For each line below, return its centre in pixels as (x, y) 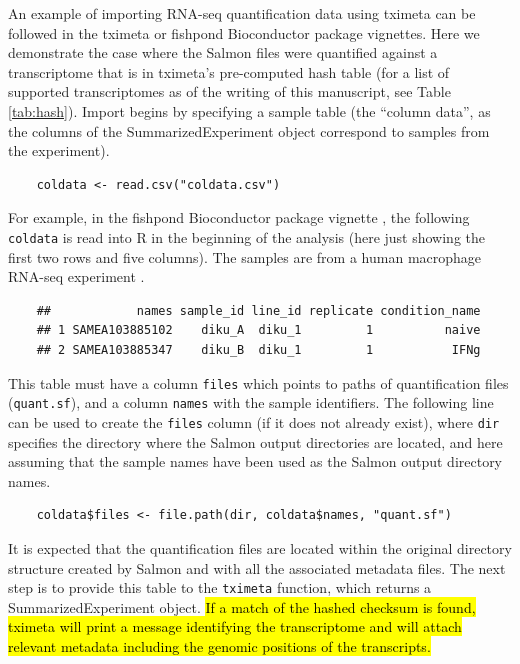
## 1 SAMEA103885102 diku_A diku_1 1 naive (258, 330)
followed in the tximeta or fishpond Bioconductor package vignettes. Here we (244, 32)
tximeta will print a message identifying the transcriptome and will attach (235, 626)
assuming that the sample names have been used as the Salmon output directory (255, 461)
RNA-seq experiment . (76, 276)
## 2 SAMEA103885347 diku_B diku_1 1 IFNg (258, 349)
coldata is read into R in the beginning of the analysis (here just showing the (247, 236)
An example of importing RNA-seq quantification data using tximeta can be (242, 13)
